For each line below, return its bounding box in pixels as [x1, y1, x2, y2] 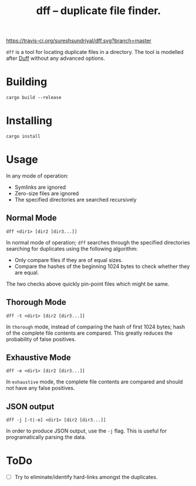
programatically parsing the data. [6, 434, 86, 441]
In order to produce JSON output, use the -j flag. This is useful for [6, 427, 167, 434]
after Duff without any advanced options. [6, 55, 106, 62]
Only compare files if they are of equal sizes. [14, 256, 123, 263]
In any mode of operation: [6, 172, 69, 179]
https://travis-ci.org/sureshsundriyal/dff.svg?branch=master [6, 37, 151, 45]
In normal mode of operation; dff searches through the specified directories [6, 239, 190, 246]
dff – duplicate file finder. [36, 4, 161, 18]
